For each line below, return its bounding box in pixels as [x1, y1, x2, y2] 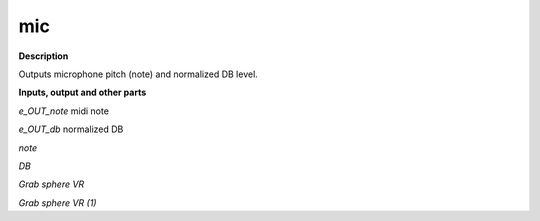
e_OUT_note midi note [18, 105, 110, 117]
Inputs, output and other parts [18, 86, 147, 99]
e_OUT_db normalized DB [18, 123, 124, 135]
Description [18, 50, 69, 62]
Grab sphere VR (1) [18, 196, 97, 209]
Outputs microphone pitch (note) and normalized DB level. [18, 68, 259, 80]
